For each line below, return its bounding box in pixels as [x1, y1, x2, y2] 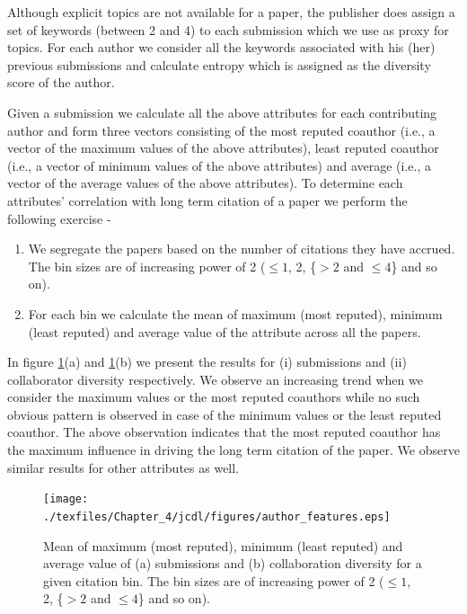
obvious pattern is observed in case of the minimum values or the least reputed [7, 405, 442, 423]
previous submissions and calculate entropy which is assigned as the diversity [7, 55, 431, 74]
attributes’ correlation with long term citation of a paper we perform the [7, 191, 408, 209]
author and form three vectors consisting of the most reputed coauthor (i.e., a [7, 120, 436, 139]
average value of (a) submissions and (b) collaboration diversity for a [43, 554, 422, 573]
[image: [43, 493, 89, 506]
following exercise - [7, 209, 111, 227]
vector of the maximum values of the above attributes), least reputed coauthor [7, 138, 439, 157]
